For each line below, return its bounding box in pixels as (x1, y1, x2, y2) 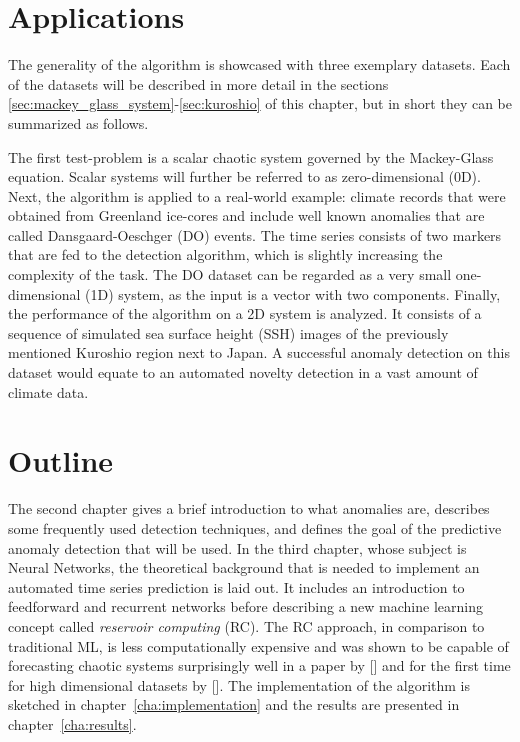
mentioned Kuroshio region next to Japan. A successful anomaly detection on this (8, 342, 510, 363)
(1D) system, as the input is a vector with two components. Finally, (85, 283, 501, 304)
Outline (8, 440, 114, 481)
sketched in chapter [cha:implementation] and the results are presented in (8, 694, 460, 715)
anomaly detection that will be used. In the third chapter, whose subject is (8, 537, 467, 558)
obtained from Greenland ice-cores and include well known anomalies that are (8, 205, 485, 226)
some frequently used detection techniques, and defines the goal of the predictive (8, 517, 502, 538)
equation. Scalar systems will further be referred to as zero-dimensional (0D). (8, 166, 481, 187)
